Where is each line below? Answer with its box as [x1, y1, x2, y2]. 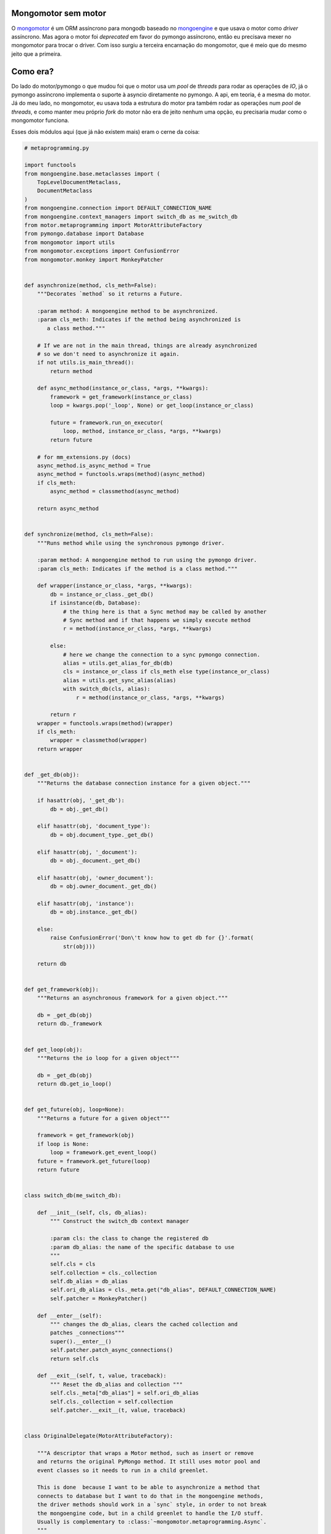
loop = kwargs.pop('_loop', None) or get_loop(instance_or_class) [50, 402, 254, 409]
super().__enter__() [50, 1338, 112, 1345]
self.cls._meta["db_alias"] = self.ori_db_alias [50, 1390, 199, 1397]
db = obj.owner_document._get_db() [50, 883, 158, 890]
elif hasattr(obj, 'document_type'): [37, 823, 151, 830]
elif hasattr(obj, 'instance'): [37, 900, 135, 907]
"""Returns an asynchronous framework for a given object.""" [37, 995, 228, 1001]
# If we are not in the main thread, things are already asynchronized [37, 342, 257, 349]
